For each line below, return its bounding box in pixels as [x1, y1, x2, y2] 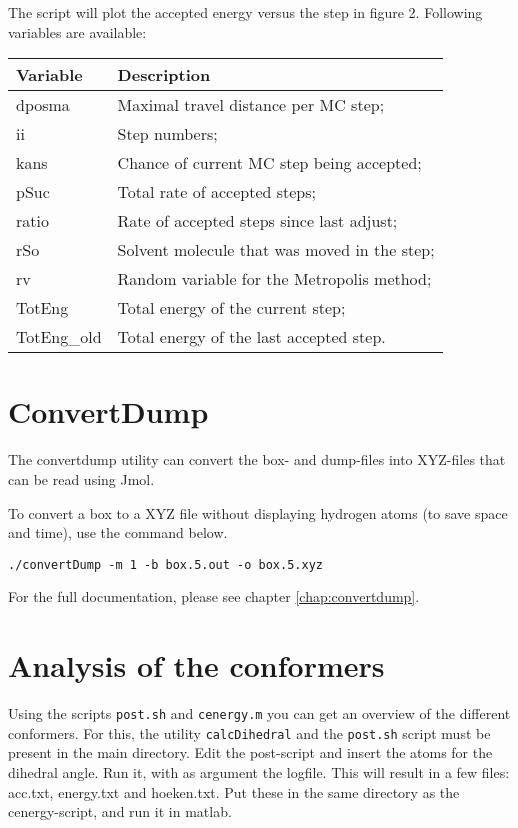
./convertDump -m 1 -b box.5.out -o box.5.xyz [8, 557, 323, 572]
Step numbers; [117, 122, 218, 146]
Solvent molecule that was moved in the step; [117, 238, 435, 262]
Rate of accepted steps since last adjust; [117, 209, 398, 233]
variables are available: [8, 21, 147, 42]
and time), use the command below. [8, 522, 228, 543]
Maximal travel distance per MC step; [117, 93, 385, 117]
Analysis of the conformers [8, 645, 385, 686]
